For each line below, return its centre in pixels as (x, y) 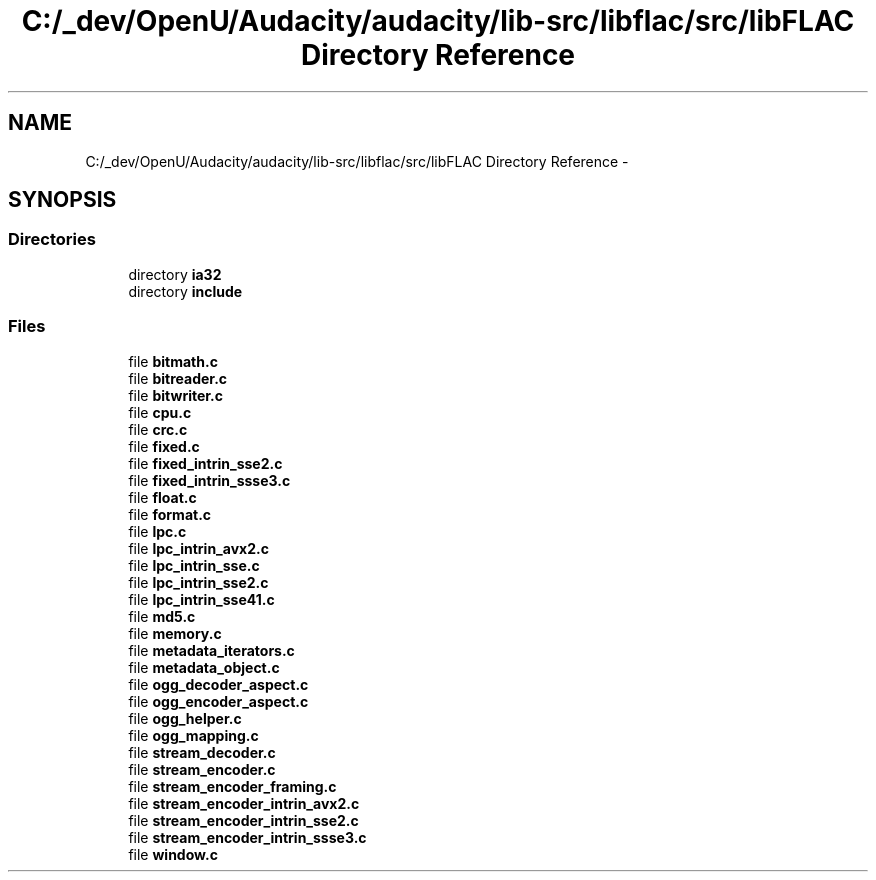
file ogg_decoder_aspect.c (218, 684)
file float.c (162, 497)
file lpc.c (157, 531)
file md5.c (162, 616)
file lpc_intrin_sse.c (194, 565)
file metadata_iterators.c (211, 650)
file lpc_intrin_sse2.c (198, 582)
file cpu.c (160, 412)
